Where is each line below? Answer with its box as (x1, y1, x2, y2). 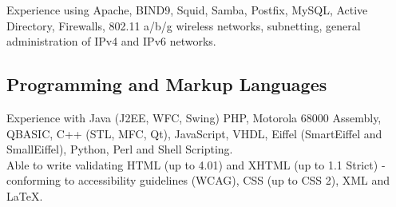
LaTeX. (6, 187, 43, 204)
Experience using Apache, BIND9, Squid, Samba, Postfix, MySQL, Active (6, 2, 368, 18)
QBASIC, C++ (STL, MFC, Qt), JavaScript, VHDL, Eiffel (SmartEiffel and (6, 125, 382, 141)
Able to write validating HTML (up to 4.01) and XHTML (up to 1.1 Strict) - (6, 156, 386, 173)
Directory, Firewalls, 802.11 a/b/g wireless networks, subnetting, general (6, 17, 361, 34)
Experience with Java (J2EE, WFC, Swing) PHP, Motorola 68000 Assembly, (6, 109, 382, 125)
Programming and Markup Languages (6, 72, 327, 97)
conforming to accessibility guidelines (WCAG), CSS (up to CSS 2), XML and (6, 172, 390, 189)
